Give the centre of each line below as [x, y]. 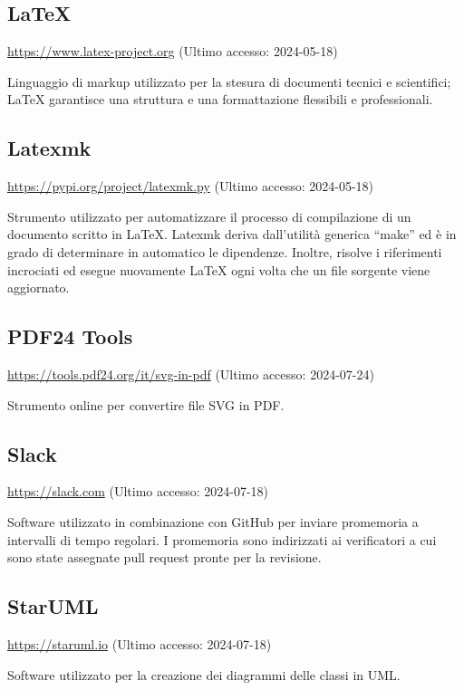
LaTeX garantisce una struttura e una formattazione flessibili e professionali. [220, 99]
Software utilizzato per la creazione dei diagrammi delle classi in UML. [204, 674]
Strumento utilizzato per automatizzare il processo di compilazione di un [209, 216]
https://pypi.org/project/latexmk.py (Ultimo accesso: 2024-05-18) [190, 186]
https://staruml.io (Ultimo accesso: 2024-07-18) [140, 643]
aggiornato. [39, 287]
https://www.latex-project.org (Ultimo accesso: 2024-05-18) [173, 51]
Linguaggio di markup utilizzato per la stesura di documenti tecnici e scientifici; [229, 81]
